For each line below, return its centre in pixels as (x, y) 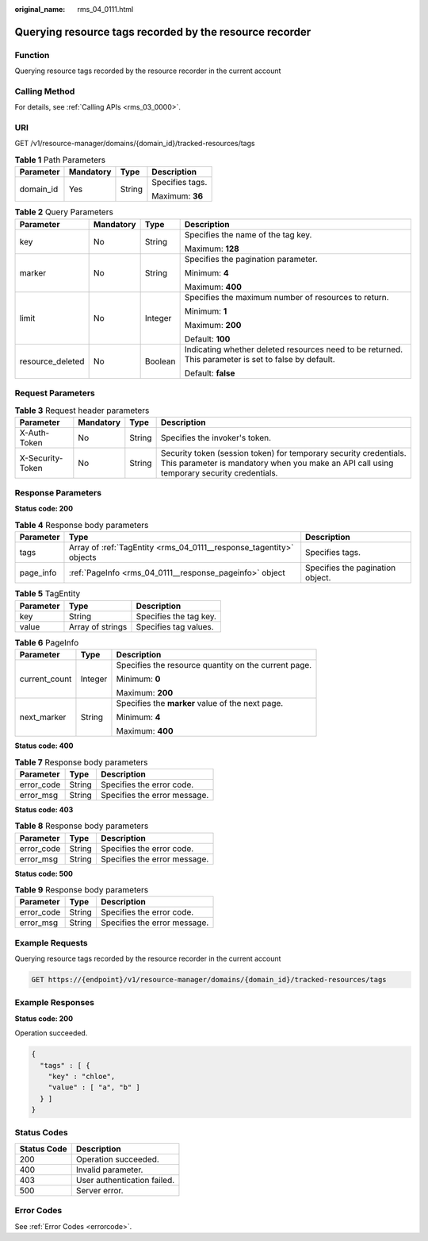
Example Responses (55, 1003)
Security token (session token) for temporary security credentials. (284, 453)
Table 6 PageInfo (47, 642)
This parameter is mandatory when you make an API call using (277, 463)
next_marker (43, 717)
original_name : (40, 9)
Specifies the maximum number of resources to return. (287, 297)
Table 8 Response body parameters (82, 826)
